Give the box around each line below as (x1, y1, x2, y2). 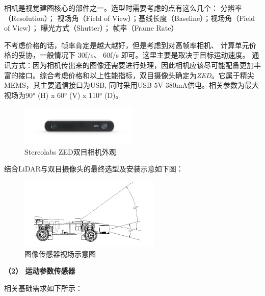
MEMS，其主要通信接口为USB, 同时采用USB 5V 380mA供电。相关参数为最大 (4, 80, 259, 90)
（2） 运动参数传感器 (4, 265, 75, 276)
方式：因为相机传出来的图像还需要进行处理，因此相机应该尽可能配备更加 (11, 59, 254, 70)
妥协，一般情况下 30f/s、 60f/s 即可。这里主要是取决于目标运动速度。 (18, 50, 250, 60)
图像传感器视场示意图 (24, 248, 96, 259)
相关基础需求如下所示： (4, 282, 83, 293)
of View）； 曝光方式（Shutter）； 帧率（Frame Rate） (4, 22, 178, 33)
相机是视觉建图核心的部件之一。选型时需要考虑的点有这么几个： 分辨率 (4, 3, 242, 13)
